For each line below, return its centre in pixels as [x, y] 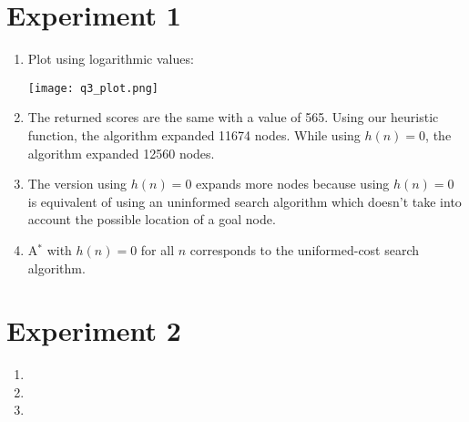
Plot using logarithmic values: [111, 59]
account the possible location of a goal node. [152, 219]
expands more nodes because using [293, 184]
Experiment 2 [94, 330]
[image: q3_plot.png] [93, 88]
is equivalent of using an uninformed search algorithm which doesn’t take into [245, 201]
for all [158, 249]
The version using [77, 184]
